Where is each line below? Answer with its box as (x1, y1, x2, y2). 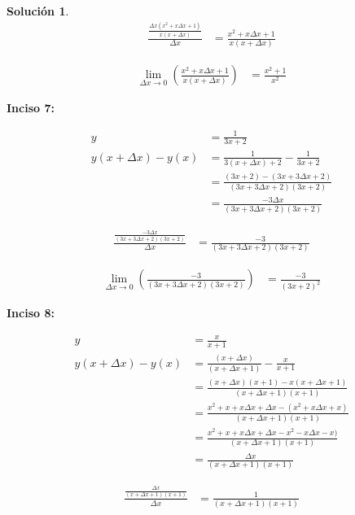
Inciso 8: (7, 304, 55, 321)
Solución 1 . (7, 2, 69, 19)
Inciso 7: (7, 99, 55, 116)
